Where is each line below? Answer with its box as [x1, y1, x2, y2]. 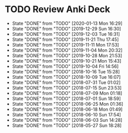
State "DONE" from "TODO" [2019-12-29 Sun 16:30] [12, 25, 121, 31]
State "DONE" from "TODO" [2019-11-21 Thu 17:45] [12, 36, 119, 42]
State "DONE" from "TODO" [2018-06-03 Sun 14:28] [12, 117, 122, 123]
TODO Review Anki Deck [5, 4, 110, 15]
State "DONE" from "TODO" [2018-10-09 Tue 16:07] [12, 74, 121, 80]
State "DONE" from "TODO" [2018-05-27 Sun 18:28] [12, 122, 122, 128]
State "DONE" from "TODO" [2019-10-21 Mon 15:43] [12, 58, 121, 64]
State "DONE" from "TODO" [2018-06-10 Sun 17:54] [12, 111, 121, 117]
